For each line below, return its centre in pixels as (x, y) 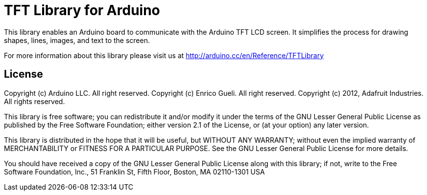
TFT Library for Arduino (82, 10)
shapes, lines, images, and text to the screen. (77, 40)
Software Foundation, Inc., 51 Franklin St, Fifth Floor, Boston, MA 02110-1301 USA (134, 172)
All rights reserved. (35, 101)
